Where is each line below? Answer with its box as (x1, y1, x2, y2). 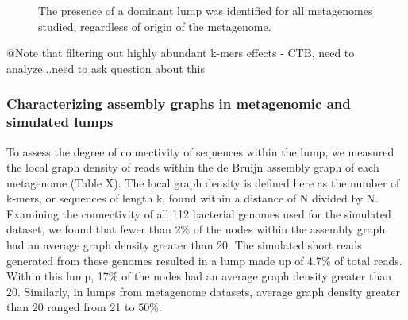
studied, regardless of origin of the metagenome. (38, 17, 271, 34)
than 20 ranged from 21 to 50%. (6, 299, 162, 315)
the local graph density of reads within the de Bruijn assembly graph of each (6, 159, 379, 175)
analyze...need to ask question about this (6, 60, 205, 76)
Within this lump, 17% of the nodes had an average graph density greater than (6, 268, 391, 284)
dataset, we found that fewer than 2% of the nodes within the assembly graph (6, 221, 386, 237)
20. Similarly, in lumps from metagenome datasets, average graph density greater (6, 283, 400, 299)
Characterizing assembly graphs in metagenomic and (6, 94, 351, 114)
